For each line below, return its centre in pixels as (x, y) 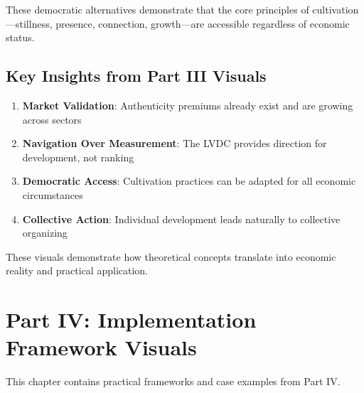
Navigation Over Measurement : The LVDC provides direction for (175, 143)
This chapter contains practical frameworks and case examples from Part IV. (173, 381)
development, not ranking (78, 157)
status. (20, 37)
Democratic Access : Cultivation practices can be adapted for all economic (189, 181)
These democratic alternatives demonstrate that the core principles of (157, 9)
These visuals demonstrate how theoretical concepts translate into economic (171, 256)
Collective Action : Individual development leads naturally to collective (181, 219)
